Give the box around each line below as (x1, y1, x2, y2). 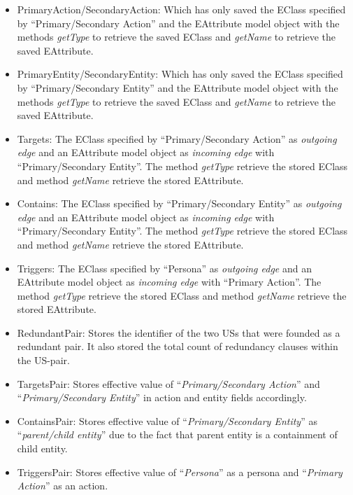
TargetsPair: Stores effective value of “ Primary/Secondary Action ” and (17, 376, 320, 391)
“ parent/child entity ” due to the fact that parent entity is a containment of (17, 427, 338, 442)
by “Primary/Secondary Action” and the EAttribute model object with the (17, 15, 340, 30)
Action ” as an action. (17, 478, 108, 493)
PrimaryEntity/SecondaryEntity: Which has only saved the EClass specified (17, 67, 343, 81)
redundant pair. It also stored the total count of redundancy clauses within (17, 339, 338, 354)
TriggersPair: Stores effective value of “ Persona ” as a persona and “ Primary (17, 464, 343, 479)
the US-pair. (17, 353, 70, 368)
